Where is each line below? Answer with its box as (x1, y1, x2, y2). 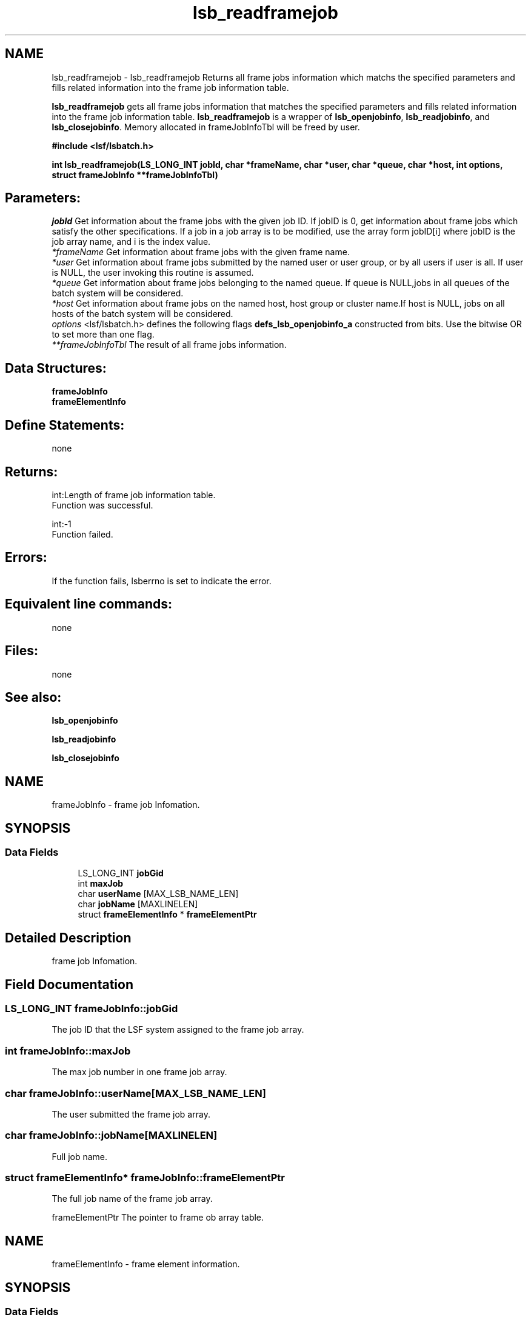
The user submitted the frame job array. (52, 1108, 210, 1119)
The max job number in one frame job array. (52, 1067, 227, 1078)
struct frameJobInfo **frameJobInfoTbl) (52, 169, 218, 180)
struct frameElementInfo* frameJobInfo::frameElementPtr (5, 1172, 285, 1184)
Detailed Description (5, 930, 132, 945)
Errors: (5, 550, 47, 565)
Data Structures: (5, 360, 107, 376)
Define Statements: (5, 417, 125, 433)
